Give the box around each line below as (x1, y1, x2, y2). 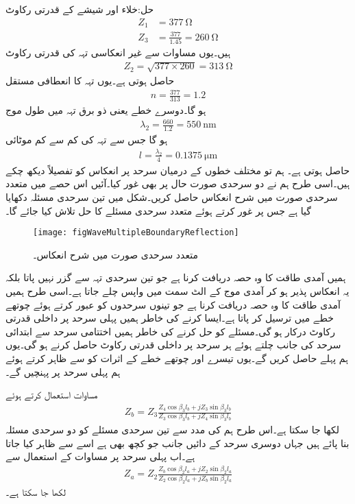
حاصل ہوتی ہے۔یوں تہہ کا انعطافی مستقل (5, 73, 175, 88)
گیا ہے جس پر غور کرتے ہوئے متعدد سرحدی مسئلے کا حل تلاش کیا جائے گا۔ (5, 203, 312, 217)
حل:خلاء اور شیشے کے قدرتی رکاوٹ (5, 2, 154, 16)
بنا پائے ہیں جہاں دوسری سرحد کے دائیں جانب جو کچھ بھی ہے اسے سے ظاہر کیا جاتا (5, 435, 350, 450)
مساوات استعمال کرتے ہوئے (5, 387, 98, 402)
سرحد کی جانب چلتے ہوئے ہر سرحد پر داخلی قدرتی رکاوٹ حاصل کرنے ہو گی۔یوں (5, 337, 341, 352)
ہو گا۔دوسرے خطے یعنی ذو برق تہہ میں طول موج (5, 103, 206, 117)
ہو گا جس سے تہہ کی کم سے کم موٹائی (5, 132, 168, 147)
